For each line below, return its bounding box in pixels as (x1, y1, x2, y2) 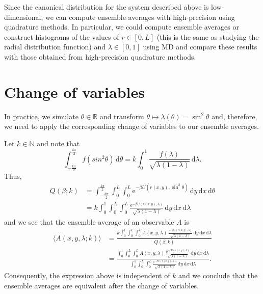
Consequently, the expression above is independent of (4, 270, 170, 281)
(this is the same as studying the (156, 31, 259, 42)
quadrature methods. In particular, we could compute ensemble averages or (4, 21, 239, 32)
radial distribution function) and (4, 41, 106, 52)
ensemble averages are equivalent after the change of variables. (4, 280, 199, 290)
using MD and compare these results (143, 41, 257, 52)
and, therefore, (212, 111, 257, 121)
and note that (37, 138, 80, 148)
